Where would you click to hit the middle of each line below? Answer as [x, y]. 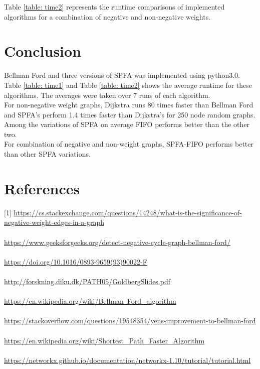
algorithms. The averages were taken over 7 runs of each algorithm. [107, 95]
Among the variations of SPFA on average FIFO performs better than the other [127, 124]
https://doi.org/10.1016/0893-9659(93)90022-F [76, 261]
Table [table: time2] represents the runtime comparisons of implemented [114, 7]
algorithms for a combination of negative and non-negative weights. [107, 16]
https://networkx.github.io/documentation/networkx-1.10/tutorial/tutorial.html [127, 360]
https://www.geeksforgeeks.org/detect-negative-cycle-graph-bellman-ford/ [117, 242]
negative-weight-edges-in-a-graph [54, 222]
